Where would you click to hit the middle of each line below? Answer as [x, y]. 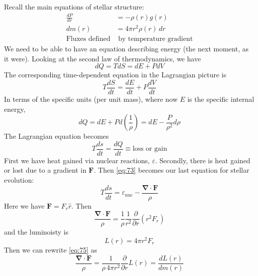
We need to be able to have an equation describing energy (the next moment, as [126, 49]
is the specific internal [221, 99]
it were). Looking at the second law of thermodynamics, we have [103, 58]
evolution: [19, 179]
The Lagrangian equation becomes [57, 136]
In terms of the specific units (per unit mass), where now [91, 99]
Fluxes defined [88, 39]
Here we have [24, 205]
